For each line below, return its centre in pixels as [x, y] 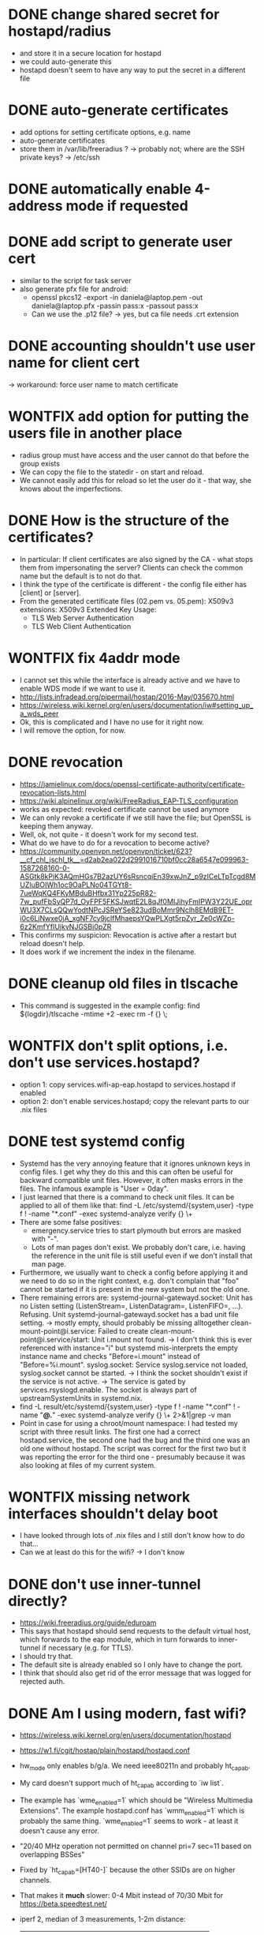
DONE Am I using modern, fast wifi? [127, 1713]
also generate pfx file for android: [74, 289]
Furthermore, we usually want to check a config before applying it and [134, 1272]
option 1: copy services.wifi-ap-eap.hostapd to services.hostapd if [128, 1084]
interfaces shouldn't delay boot [113, 1514]
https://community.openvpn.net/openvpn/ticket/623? [106, 851]
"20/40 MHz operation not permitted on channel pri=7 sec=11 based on [136, 1846]
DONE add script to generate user [120, 242]
